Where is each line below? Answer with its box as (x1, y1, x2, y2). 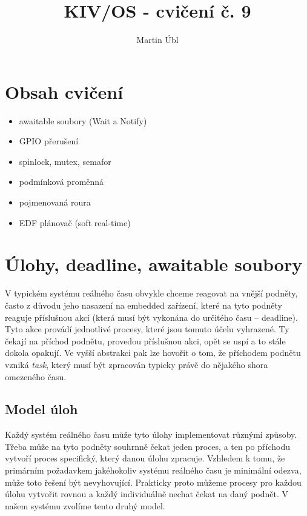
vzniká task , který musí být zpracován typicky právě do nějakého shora (5, 358, 268, 370)
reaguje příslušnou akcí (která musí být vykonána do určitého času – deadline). (5, 310, 298, 323)
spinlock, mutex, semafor (19, 155, 111, 167)
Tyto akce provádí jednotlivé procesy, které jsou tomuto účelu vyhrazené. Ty (5, 323, 289, 335)
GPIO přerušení (19, 135, 79, 147)
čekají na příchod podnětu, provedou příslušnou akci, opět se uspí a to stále (5, 334, 286, 347)
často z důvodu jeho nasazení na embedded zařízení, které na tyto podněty (5, 298, 282, 311)
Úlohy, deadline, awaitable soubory (5, 252, 303, 276)
